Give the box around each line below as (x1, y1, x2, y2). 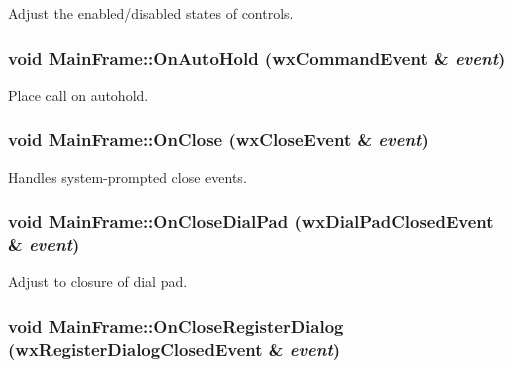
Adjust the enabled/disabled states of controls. (8, 3, 294, 23)
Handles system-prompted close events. (8, 166, 247, 187)
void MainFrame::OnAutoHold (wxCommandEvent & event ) (8, 45, 506, 70)
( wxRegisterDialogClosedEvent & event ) (8, 336, 341, 361)
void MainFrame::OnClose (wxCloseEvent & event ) (8, 127, 429, 152)
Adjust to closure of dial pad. (8, 271, 188, 292)
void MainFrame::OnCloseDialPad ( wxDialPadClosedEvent (8, 209, 494, 234)
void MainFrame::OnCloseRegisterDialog (8, 313, 344, 338)
